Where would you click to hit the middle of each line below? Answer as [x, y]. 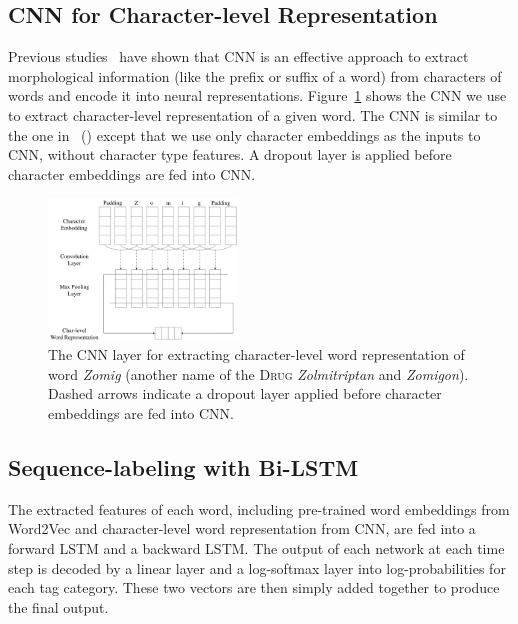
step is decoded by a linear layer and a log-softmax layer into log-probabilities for [257, 567]
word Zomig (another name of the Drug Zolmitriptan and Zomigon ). [258, 373]
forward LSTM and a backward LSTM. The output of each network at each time [256, 548]
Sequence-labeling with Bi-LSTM [183, 467]
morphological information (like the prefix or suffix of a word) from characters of [255, 75]
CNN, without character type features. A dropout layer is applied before [230, 154]
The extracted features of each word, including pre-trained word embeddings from [259, 508]
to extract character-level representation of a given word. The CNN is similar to [253, 114]
